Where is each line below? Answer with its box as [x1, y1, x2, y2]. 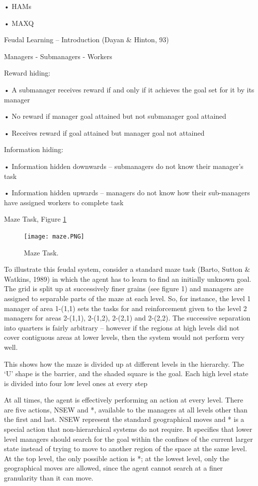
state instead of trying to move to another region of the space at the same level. [4, 443, 247, 454]
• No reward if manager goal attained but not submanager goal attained [4, 111, 227, 121]
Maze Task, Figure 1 [4, 214, 67, 224]
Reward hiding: [4, 68, 51, 78]
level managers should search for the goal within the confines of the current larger [4, 433, 253, 444]
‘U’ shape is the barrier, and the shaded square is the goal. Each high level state [4, 368, 249, 379]
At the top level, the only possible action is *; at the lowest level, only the [4, 453, 230, 463]
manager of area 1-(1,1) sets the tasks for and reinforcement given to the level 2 [4, 303, 247, 313]
